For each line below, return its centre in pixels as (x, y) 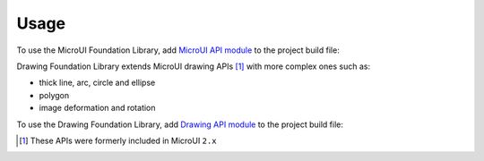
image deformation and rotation (97, 108)
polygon (54, 95)
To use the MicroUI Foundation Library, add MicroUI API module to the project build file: (178, 50)
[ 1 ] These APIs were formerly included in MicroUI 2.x (118, 140)
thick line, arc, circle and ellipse (97, 83)
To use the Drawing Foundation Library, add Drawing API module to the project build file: (180, 124)
